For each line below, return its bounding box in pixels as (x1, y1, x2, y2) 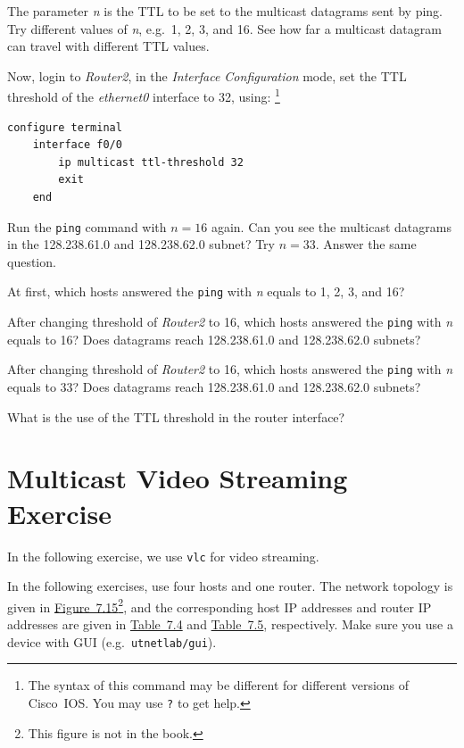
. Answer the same (315, 235, 417, 253)
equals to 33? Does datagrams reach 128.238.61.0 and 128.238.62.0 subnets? (7, 378, 421, 395)
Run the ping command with (7, 217, 167, 236)
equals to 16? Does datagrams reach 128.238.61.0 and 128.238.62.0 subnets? (7, 329, 421, 348)
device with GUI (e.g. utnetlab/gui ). (7, 632, 217, 651)
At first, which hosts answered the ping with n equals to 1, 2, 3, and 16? (7, 282, 405, 301)
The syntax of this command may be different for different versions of (28, 676, 410, 694)
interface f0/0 (32, 138, 122, 152)
